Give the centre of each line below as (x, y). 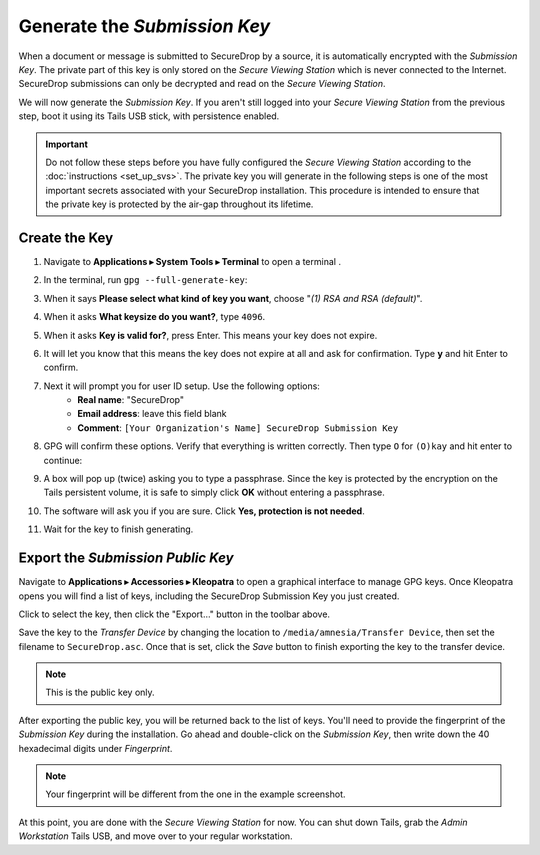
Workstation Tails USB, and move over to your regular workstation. (156, 836)
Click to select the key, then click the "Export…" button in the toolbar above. (174, 614)
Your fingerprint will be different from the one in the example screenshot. (195, 794)
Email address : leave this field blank (152, 414)
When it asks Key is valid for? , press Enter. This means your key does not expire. (210, 335)
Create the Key (66, 237)
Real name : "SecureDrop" (131, 400)
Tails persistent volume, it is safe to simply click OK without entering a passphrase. (214, 492)
